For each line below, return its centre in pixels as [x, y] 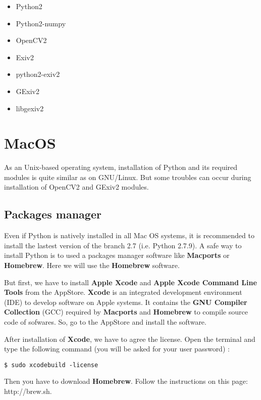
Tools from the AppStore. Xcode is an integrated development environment [123, 292]
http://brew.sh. [28, 391]
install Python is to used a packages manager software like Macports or [117, 255]
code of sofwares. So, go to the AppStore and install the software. [105, 322]
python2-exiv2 [38, 74]
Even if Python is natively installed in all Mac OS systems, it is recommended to [129, 235]
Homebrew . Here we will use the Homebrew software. [92, 265]
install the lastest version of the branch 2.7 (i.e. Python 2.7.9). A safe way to [123, 245]
